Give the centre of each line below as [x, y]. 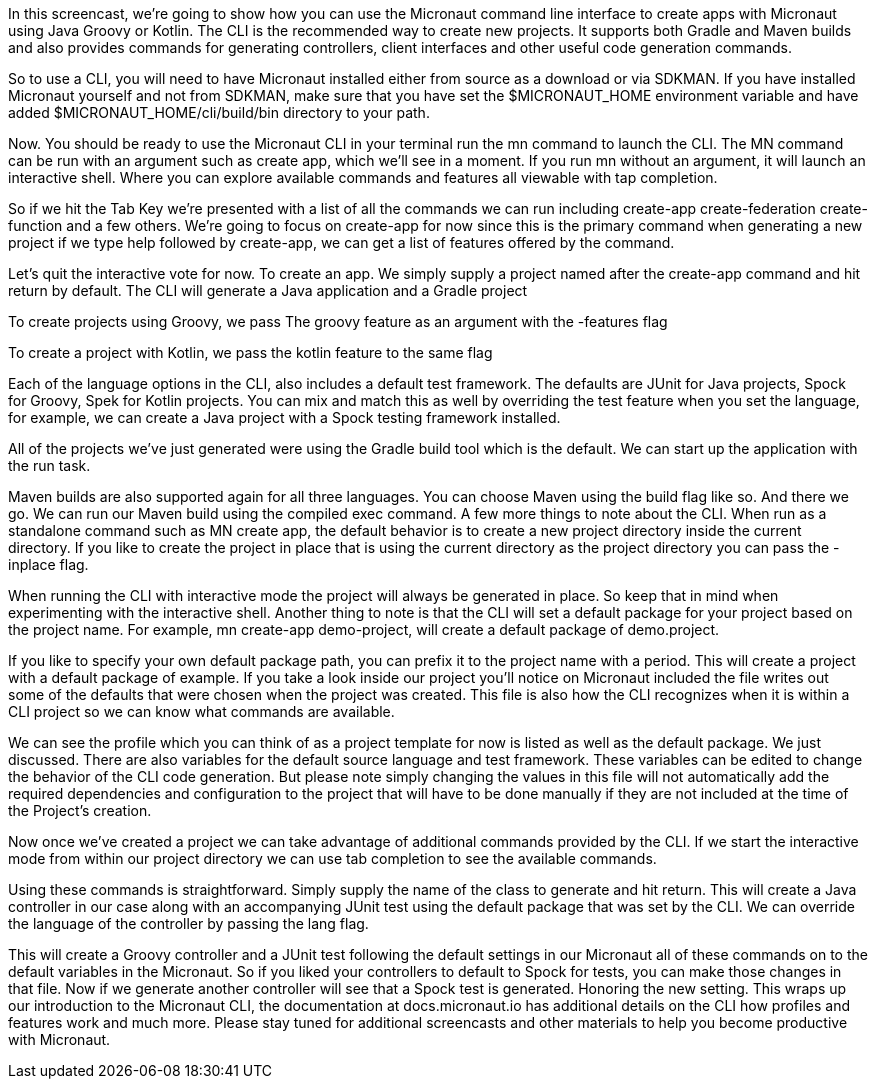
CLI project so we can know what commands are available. [201, 711]
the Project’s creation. [80, 810]
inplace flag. [48, 564]
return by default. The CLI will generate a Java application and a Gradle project [268, 290]
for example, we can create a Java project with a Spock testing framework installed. [284, 417]
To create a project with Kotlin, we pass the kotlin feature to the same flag [250, 352]
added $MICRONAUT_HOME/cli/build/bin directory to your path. [219, 112]
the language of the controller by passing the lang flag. [188, 923]
